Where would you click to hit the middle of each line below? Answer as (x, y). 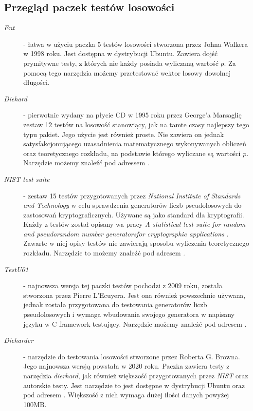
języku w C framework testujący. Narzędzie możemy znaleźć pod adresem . (135, 323)
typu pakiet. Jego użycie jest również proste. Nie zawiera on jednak (124, 134)
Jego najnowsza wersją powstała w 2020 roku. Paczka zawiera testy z (126, 366)
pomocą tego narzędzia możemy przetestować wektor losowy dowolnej (127, 72)
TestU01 (16, 269)
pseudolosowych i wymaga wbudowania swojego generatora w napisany (129, 314)
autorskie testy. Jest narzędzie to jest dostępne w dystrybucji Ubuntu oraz (134, 385)
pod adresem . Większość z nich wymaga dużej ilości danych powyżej (126, 395)
